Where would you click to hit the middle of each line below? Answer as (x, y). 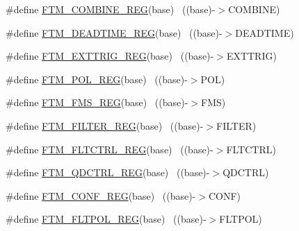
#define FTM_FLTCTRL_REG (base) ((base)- (110, 149)
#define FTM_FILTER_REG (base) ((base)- (105, 125)
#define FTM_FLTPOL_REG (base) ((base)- (106, 219)
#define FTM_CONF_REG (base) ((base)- (101, 195)
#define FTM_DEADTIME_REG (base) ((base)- (114, 32)
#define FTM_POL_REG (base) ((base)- (97, 79)
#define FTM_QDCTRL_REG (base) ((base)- (108, 172)
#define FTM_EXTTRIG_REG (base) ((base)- (110, 56)
